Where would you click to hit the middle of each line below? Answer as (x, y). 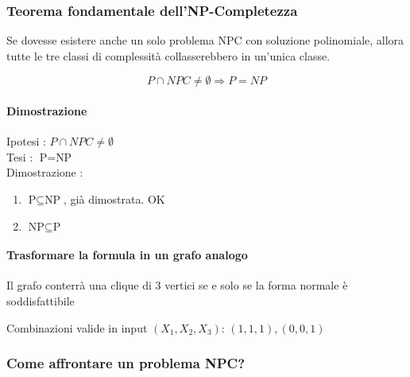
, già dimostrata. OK (114, 198)
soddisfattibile (41, 300)
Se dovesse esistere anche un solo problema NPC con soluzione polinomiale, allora (205, 40)
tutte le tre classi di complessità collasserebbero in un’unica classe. (168, 55)
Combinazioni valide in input (77, 327)
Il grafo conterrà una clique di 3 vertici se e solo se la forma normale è (177, 285)
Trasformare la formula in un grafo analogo (127, 255)
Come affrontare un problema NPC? (126, 363)
